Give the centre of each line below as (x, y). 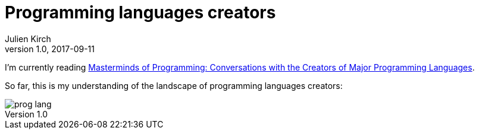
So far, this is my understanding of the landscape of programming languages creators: (174, 85)
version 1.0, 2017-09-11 (50, 49)
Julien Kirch (28, 39)
